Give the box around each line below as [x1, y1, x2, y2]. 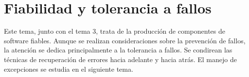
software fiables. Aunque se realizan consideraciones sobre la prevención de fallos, [4, 35, 246, 45]
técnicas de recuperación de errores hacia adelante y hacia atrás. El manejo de [4, 54, 237, 64]
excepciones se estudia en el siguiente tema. [4, 64, 133, 74]
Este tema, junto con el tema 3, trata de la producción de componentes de [4, 26, 225, 36]
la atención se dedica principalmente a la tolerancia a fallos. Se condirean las [4, 45, 232, 55]
